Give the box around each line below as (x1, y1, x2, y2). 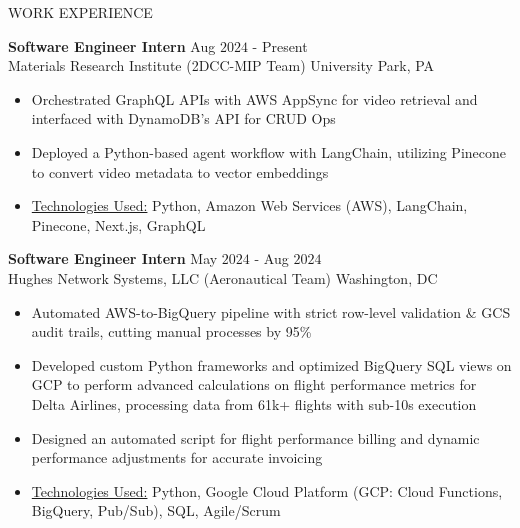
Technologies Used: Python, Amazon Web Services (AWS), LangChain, (31, 195, 468, 216)
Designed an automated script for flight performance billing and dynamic (31, 427, 480, 448)
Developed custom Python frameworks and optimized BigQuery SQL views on (31, 354, 512, 375)
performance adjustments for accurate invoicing (31, 447, 323, 468)
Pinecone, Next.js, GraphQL (31, 214, 206, 235)
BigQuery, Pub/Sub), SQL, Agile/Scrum (31, 500, 281, 521)
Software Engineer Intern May (8, 248, 218, 269)
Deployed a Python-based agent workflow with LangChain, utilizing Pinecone (31, 141, 507, 162)
